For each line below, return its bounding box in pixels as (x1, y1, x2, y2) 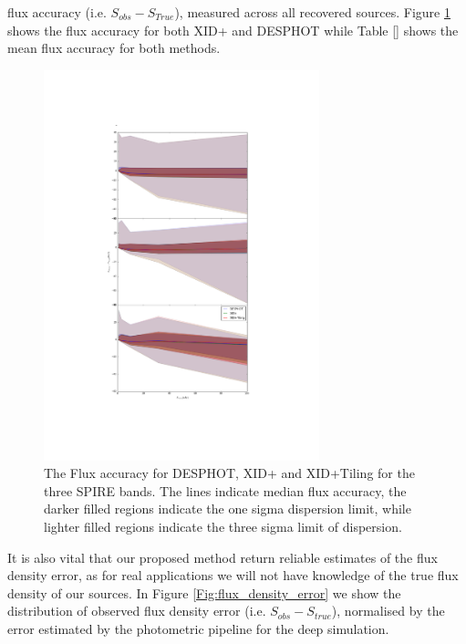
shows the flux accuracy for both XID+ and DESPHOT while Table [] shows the (7, 20, 459, 39)
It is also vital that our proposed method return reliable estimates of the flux (7, 547, 438, 566)
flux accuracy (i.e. (7, 3, 107, 21)
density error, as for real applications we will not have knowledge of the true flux (7, 566, 459, 585)
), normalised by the (331, 601, 445, 620)
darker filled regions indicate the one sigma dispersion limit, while (44, 499, 411, 518)
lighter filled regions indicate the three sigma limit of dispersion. (44, 516, 402, 535)
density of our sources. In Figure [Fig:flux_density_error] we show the (7, 583, 401, 602)
